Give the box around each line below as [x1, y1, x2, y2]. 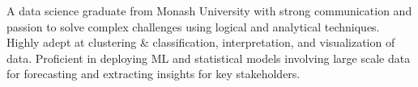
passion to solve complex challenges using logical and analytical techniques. [6, 18, 380, 35]
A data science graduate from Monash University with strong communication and [6, 2, 412, 19]
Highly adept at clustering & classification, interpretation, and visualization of [6, 34, 395, 51]
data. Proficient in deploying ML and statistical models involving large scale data [6, 49, 411, 66]
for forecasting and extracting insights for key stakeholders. [6, 65, 301, 82]
